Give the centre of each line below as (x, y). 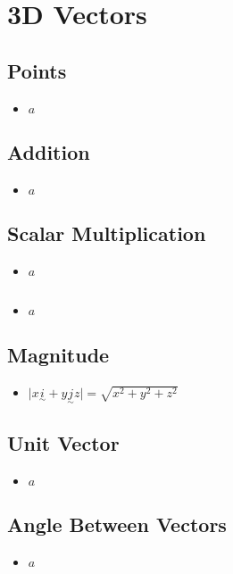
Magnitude (58, 354)
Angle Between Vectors (117, 524)
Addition (49, 151)
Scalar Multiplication (107, 233)
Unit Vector (63, 443)
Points (37, 70)
